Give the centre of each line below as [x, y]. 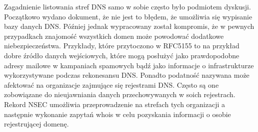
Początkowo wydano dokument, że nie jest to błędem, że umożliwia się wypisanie [128, 16]
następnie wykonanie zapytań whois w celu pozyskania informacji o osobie [117, 114]
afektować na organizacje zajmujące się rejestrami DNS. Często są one [111, 84]
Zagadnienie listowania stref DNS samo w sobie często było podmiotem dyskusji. [127, 6]
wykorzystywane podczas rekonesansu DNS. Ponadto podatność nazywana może [127, 75]
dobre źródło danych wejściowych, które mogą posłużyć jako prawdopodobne [122, 55]
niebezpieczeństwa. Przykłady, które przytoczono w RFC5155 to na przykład [122, 46]
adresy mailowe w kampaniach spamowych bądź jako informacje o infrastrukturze [129, 65]
